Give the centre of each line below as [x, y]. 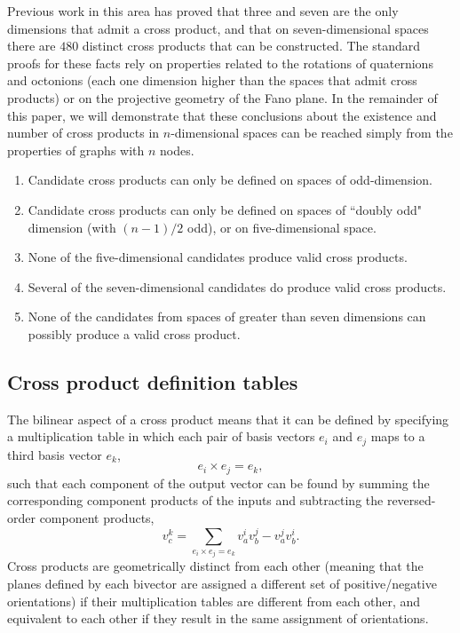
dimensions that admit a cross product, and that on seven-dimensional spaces [218, 28]
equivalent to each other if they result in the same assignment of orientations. [218, 618]
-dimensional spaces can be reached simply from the [312, 133]
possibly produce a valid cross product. [134, 333]
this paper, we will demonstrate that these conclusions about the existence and [222, 115]
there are [32, 46]
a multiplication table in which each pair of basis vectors [161, 436]
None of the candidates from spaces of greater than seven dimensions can [227, 316]
